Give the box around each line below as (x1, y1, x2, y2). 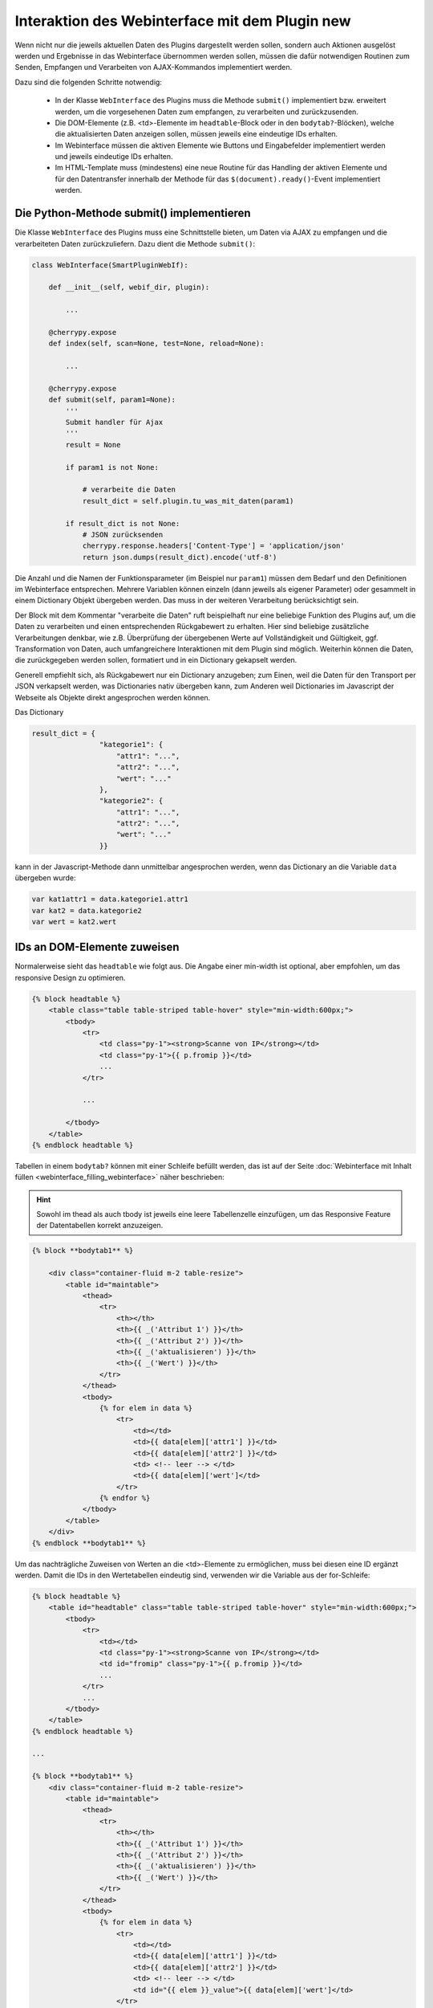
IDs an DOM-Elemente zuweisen (14, 941, 180, 954)
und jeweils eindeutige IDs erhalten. (55, 152, 173, 161)
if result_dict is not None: (65, 519, 180, 528)
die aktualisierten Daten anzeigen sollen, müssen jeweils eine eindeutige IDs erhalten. (55, 129, 338, 139)
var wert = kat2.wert (31, 916, 117, 926)
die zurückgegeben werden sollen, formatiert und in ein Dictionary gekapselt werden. (14, 655, 297, 665)
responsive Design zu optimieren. (14, 973, 126, 982)
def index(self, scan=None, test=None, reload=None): (48, 339, 265, 349)
